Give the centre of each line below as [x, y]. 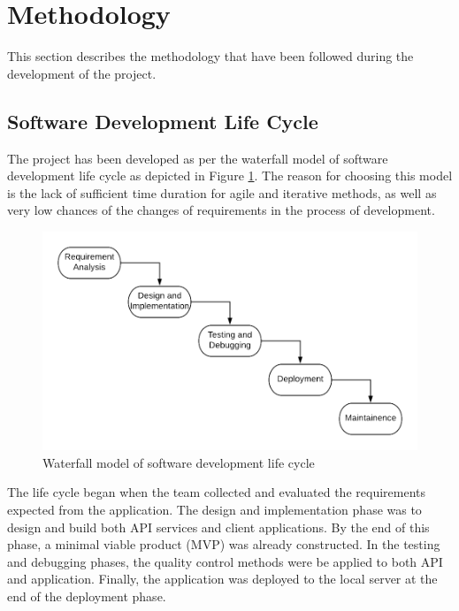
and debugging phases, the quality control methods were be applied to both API [225, 561]
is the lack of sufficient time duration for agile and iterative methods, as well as [222, 192]
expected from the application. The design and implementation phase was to [214, 509]
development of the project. [82, 73]
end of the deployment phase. [87, 596]
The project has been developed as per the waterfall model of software [198, 158]
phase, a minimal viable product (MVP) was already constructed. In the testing [224, 544]
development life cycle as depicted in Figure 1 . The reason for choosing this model [230, 176]
